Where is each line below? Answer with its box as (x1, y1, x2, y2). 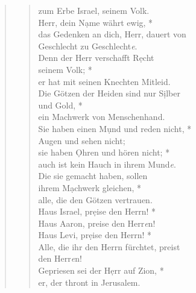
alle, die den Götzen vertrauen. (38, 193, 153, 206)
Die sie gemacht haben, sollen (38, 169, 148, 182)
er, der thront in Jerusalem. (38, 276, 141, 288)
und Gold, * (38, 98, 83, 111)
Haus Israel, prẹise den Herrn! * (38, 205, 156, 218)
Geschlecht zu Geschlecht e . (38, 39, 138, 52)
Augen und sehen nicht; (38, 134, 125, 146)
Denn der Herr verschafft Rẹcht (38, 51, 154, 64)
